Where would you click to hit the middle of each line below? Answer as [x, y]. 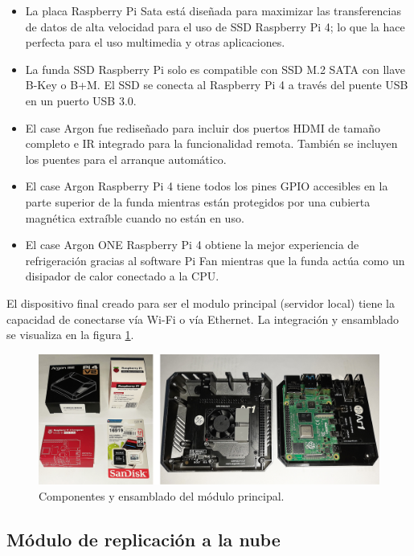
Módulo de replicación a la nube [143, 539]
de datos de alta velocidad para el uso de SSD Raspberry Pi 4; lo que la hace [215, 26]
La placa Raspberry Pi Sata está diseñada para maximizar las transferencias [213, 10]
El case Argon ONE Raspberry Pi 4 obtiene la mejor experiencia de [192, 245]
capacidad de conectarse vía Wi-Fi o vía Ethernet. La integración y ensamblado [203, 319]
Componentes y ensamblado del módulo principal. [162, 495]
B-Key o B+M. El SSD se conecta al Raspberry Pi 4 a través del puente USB [217, 85]
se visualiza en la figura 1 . [70, 335]
